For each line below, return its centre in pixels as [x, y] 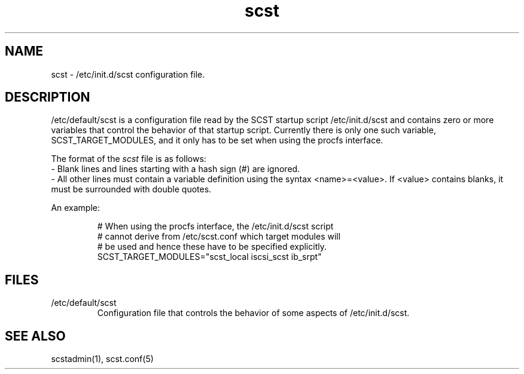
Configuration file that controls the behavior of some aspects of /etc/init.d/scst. [253, 313]
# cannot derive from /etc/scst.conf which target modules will [219, 237]
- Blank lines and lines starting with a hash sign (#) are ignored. [176, 169]
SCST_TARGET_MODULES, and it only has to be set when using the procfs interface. [217, 140]
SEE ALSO [35, 336]
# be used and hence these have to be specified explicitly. [212, 247]
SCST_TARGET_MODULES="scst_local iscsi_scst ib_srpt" [209, 257]
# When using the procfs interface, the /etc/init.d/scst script [215, 226]
